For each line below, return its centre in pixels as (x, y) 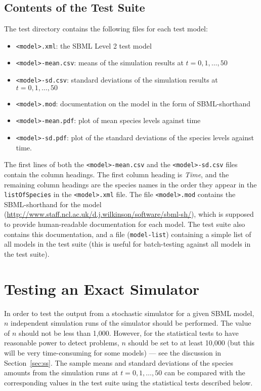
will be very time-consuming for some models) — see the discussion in (113, 352)
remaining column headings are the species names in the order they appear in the (130, 184)
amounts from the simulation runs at (61, 373)
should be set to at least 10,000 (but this (191, 343)
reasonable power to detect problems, (62, 343)
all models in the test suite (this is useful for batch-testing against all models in (127, 244)
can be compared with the (205, 373)
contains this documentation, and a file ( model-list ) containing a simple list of (128, 234)
